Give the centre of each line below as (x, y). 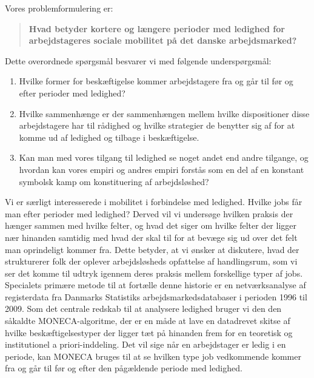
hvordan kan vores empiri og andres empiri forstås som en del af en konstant (162, 169)
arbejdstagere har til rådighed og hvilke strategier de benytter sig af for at (157, 125)
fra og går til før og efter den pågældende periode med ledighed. (124, 368)
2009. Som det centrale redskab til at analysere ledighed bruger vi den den (143, 309)
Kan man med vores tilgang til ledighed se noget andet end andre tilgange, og (164, 157)
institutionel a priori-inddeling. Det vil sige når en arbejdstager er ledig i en (145, 344)
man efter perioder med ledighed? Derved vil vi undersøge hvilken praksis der (149, 213)
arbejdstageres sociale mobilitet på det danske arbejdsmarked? (163, 40)
